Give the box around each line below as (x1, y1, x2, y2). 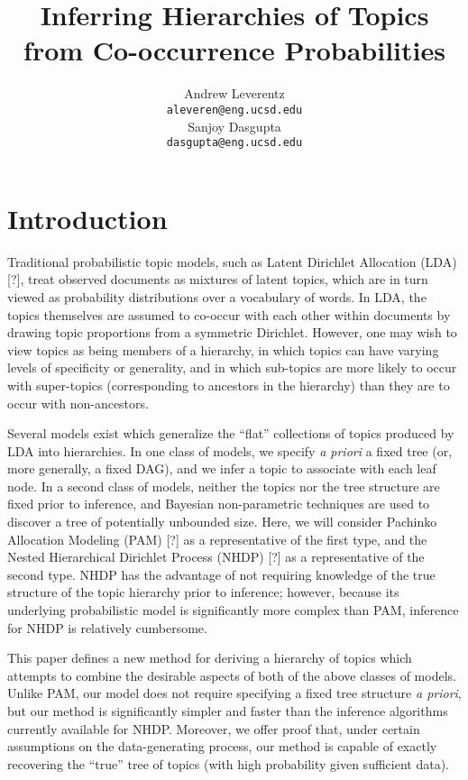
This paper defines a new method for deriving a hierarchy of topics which (7, 648, 412, 667)
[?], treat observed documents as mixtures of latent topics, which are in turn (7, 270, 428, 289)
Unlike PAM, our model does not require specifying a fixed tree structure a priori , (7, 684, 462, 702)
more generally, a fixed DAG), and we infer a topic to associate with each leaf (7, 459, 436, 478)
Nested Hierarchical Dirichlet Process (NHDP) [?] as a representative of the (7, 547, 425, 566)
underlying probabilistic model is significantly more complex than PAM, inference (7, 601, 459, 619)
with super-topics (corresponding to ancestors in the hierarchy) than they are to (7, 375, 450, 394)
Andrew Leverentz (184, 84, 285, 103)
